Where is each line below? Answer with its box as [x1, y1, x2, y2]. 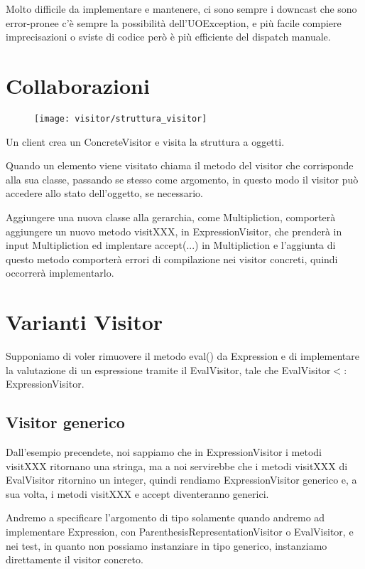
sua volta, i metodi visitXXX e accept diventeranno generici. [6, 486, 269, 501]
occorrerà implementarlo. [6, 265, 114, 280]
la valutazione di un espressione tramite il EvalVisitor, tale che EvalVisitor [6, 362, 331, 377]
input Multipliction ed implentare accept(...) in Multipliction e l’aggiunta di [6, 238, 336, 252]
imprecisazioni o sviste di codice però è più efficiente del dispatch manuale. [6, 29, 331, 44]
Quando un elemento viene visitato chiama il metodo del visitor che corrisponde [6, 158, 354, 173]
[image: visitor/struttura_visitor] [34, 113, 207, 124]
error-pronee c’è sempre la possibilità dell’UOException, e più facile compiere [6, 15, 342, 30]
